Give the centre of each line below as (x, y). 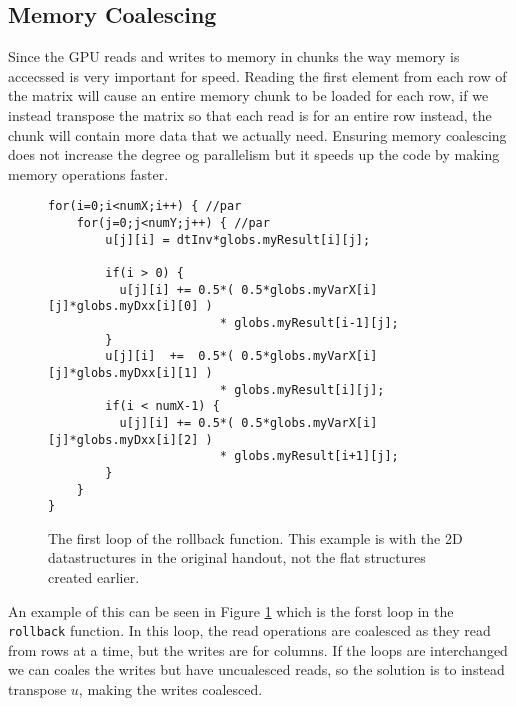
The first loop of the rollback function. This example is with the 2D (255, 537)
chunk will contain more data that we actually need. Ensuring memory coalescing (257, 134)
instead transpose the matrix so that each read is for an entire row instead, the (250, 114)
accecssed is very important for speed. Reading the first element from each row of (257, 75)
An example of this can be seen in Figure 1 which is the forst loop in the (231, 610)
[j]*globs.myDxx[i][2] (123, 439)
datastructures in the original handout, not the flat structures (237, 557)
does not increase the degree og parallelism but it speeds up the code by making (254, 154)
